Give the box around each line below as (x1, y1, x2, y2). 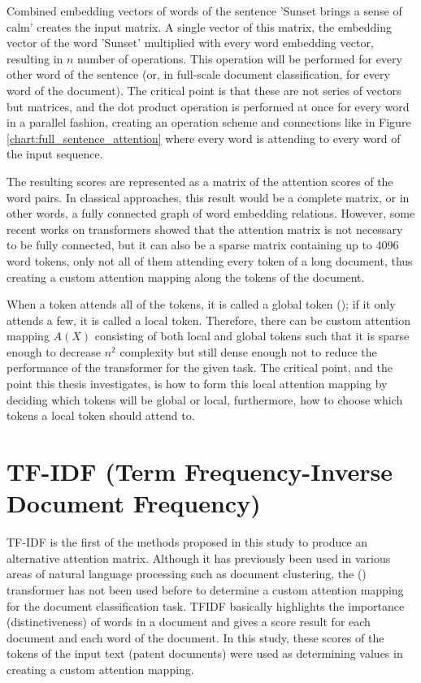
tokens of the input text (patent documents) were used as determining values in (7, 645, 403, 662)
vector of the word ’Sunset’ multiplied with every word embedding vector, (7, 34, 374, 51)
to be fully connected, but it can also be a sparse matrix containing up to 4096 (7, 236, 399, 253)
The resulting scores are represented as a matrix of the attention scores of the (7, 172, 393, 189)
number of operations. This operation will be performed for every (77, 50, 402, 67)
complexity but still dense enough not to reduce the (119, 343, 377, 360)
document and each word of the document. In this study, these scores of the (7, 629, 384, 646)
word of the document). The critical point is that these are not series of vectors (7, 81, 401, 98)
